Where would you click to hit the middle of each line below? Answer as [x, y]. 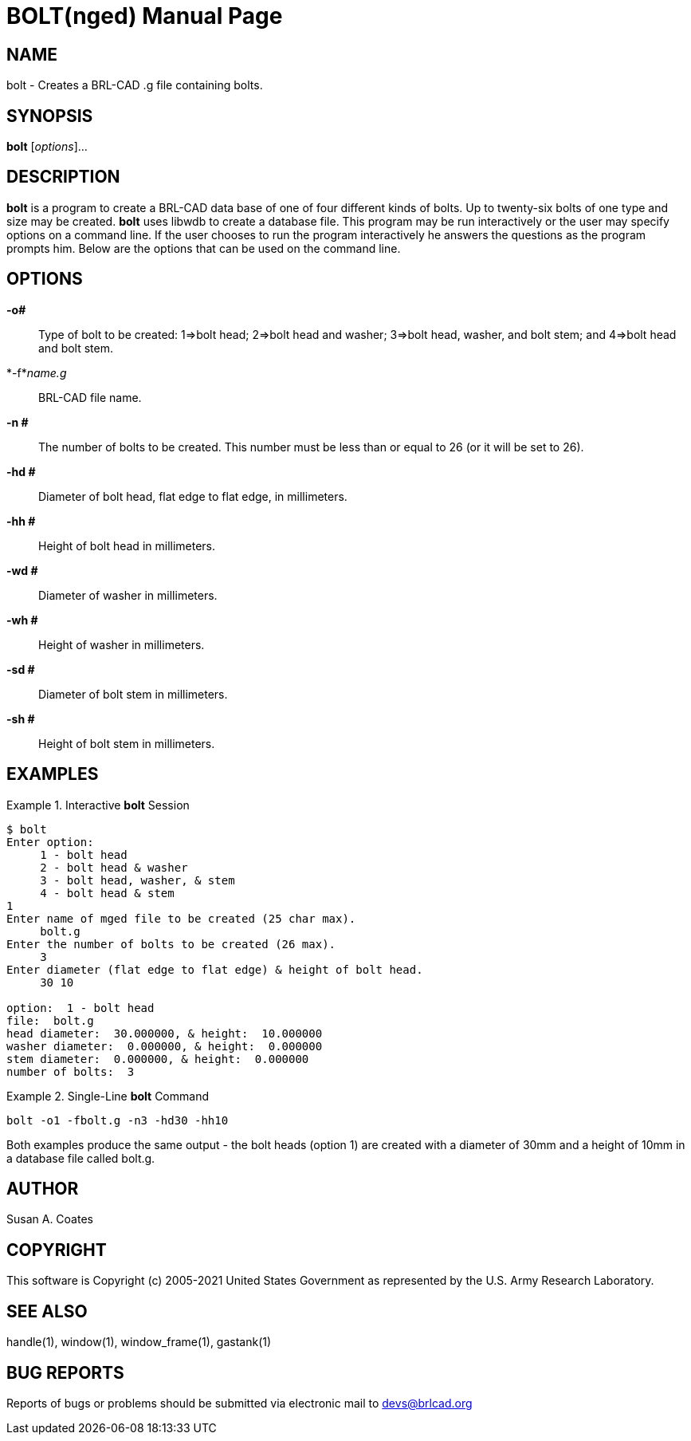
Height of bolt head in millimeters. [127, 545]
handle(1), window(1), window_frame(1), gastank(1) [139, 1342]
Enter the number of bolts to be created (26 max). [171, 944]
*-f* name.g [37, 372]
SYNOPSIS [50, 116]
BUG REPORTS [65, 1372]
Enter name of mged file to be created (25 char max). [181, 918]
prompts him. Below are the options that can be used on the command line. [204, 248]
